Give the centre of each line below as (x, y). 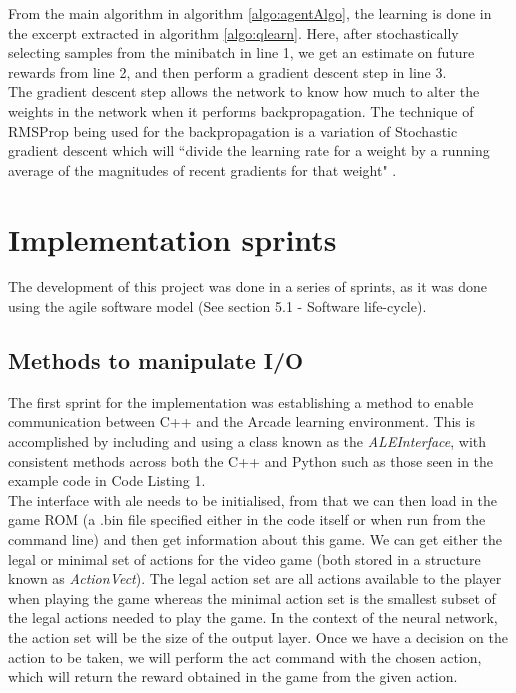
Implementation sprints (172, 238)
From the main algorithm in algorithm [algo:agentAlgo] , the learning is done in (250, 13)
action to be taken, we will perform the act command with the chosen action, (245, 656)
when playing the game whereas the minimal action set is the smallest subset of (252, 597)
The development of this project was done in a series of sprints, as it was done (248, 286)
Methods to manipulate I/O (156, 360)
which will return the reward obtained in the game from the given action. (233, 676)
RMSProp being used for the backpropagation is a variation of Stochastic (233, 130)
